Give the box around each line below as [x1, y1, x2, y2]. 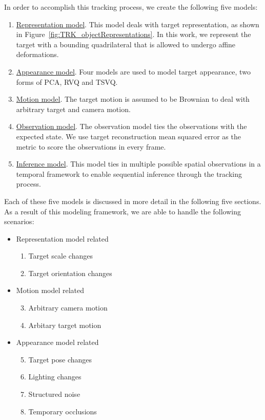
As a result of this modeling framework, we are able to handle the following [4, 206, 241, 216]
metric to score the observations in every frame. [16, 141, 166, 152]
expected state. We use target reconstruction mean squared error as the [16, 131, 241, 141]
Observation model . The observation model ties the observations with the [16, 121, 247, 132]
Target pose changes [28, 354, 92, 364]
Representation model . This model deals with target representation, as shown [16, 19, 259, 29]
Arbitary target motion [28, 319, 101, 330]
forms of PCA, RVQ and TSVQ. [16, 76, 118, 87]
